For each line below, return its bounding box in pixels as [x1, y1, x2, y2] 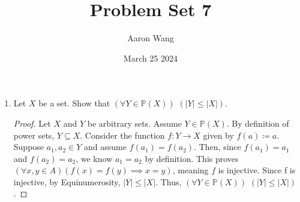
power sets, [13, 128, 55, 141]
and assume [84, 140, 127, 153]
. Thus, [155, 175, 182, 188]
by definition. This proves [145, 152, 239, 164]
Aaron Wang [127, 32, 174, 44]
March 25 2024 [123, 51, 178, 64]
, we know [76, 152, 113, 164]
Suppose [13, 140, 44, 153]
